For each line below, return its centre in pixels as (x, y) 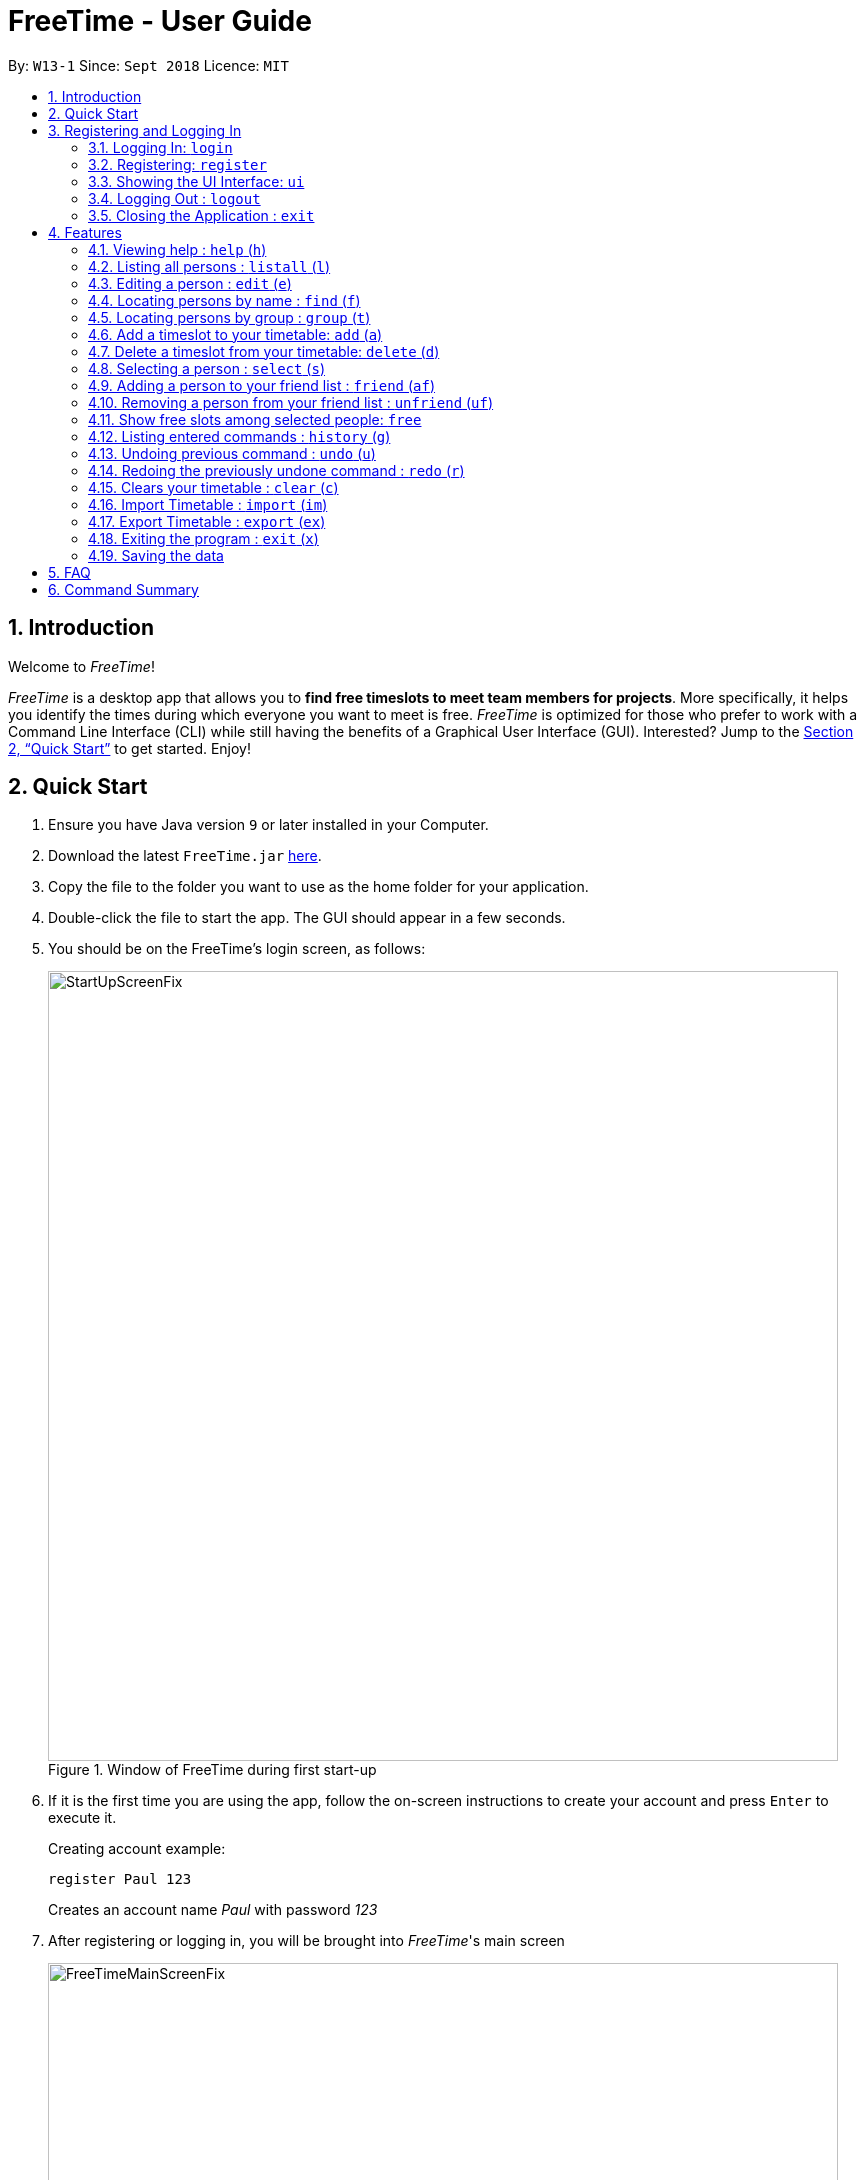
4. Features (85, 232)
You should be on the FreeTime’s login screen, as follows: (237, 949)
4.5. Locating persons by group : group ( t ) (229, 317)
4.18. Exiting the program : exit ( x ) (203, 538)
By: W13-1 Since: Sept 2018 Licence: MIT (148, 65)
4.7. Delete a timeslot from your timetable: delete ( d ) (264, 351)
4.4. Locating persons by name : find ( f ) (224, 300)
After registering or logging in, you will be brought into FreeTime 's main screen (306, 1941)
